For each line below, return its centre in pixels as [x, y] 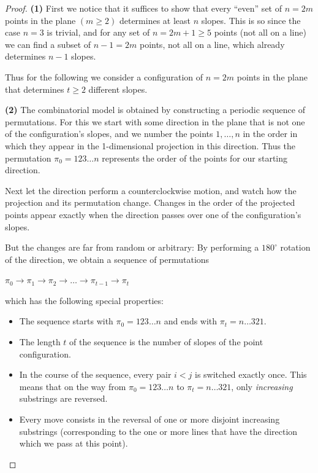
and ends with [191, 321]
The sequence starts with [66, 321]
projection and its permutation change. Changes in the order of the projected [150, 202]
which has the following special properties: [84, 300]
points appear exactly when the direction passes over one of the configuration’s [153, 214]
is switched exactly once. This [251, 374]
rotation [295, 247]
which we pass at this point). [74, 443]
